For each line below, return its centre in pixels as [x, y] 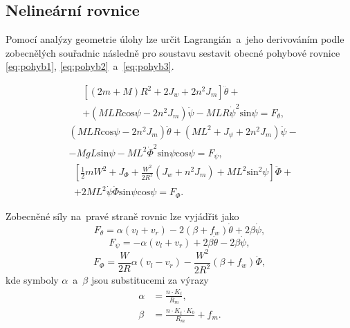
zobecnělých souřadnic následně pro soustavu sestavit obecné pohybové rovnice [173, 52]
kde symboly [32, 280]
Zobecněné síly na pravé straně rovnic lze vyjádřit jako [122, 216]
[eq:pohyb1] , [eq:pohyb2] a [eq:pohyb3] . [90, 66]
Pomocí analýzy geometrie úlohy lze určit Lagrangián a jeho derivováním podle [175, 39]
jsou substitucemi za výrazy [150, 280]
